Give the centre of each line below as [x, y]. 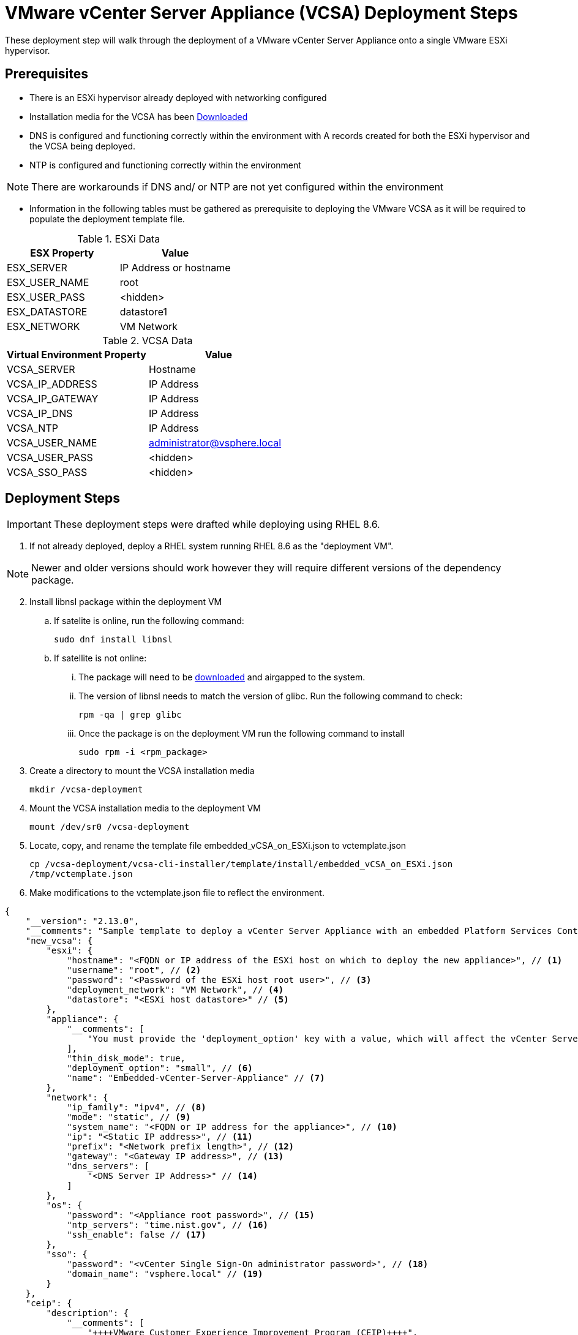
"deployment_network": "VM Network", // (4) [175, 990]
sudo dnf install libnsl [113, 640]
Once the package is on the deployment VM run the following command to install [242, 734]
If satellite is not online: [100, 658]
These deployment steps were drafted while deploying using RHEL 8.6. [217, 525]
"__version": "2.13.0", [82, 921]
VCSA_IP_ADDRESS [52, 384]
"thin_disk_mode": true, [126, 1059]
